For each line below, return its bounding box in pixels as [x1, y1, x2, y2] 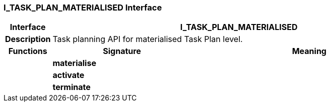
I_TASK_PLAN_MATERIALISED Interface [4, 2, 162, 12]
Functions [8, 46, 47, 56]
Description [5, 34, 51, 44]
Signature [103, 46, 141, 56]
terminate [52, 82, 91, 92]
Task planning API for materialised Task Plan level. [52, 34, 243, 44]
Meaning [292, 46, 326, 56]
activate [52, 70, 85, 80]
